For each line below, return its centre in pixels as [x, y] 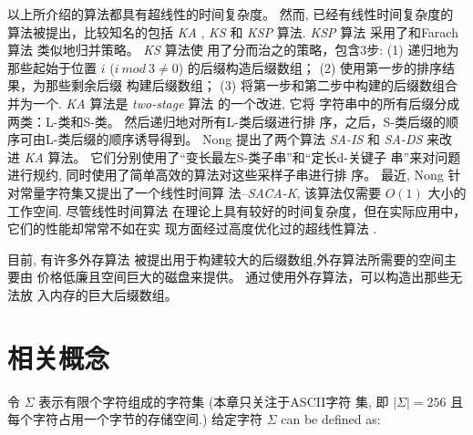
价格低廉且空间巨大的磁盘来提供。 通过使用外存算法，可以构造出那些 [243, 277]
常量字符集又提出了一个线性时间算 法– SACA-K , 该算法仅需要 [200, 192]
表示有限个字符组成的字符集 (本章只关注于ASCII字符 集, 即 [214, 401]
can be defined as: [331, 419]
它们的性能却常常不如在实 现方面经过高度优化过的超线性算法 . [192, 228]
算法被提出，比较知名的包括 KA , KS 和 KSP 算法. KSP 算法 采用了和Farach [233, 31]
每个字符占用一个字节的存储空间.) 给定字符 [135, 419]
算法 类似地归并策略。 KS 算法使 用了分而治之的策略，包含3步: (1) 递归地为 [233, 50]
